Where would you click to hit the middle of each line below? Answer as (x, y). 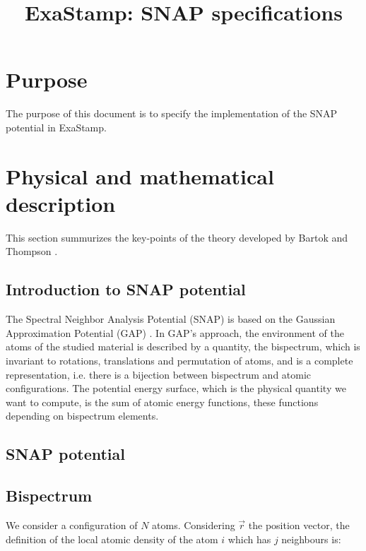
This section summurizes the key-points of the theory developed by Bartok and (177, 237)
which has (249, 539)
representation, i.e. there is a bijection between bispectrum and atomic (159, 374)
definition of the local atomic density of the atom (112, 539)
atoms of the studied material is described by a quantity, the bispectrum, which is (183, 346)
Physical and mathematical (140, 176)
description (61, 203)
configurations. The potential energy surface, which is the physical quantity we (176, 388)
